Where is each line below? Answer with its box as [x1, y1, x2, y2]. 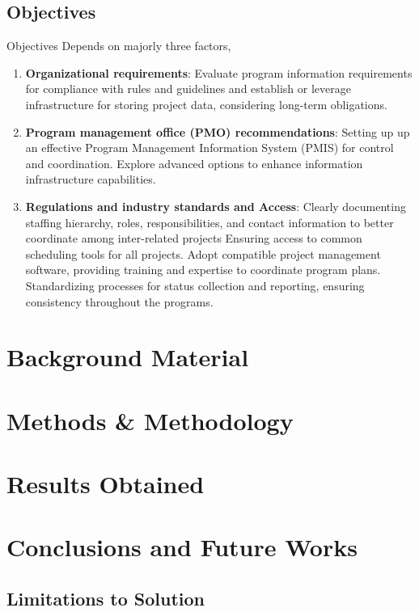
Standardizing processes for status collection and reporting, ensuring [25, 276, 365, 293]
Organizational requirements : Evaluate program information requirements [25, 64, 413, 81]
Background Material [6, 340, 249, 374]
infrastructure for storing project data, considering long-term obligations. [25, 95, 387, 112]
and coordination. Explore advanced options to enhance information [25, 154, 363, 171]
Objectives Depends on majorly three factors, [6, 37, 231, 54]
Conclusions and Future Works [6, 530, 358, 563]
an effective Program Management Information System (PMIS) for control [25, 139, 394, 156]
